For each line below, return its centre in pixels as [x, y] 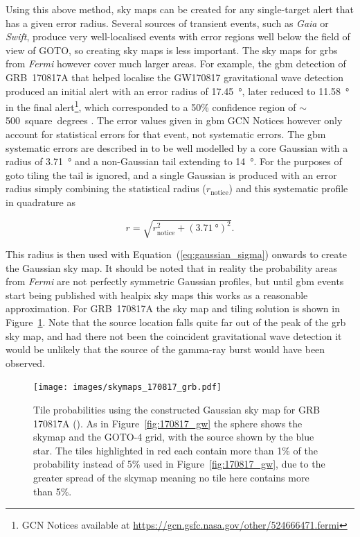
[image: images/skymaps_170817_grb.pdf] [128, 387]
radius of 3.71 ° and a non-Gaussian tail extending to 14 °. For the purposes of [174, 161]
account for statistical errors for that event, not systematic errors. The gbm [166, 134]
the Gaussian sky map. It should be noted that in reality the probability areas [171, 267]
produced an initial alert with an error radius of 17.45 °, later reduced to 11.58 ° [178, 91]
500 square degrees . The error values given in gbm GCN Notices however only [174, 120]
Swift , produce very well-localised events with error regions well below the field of [178, 36]
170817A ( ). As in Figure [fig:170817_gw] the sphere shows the [168, 423]
